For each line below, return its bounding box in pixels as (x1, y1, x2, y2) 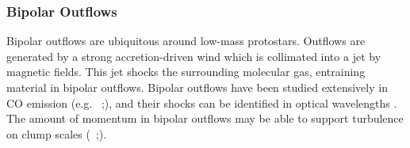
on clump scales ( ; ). (6, 125, 107, 142)
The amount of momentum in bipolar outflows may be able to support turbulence (6, 110, 404, 127)
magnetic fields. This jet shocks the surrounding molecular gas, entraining (6, 63, 366, 80)
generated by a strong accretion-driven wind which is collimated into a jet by (6, 47, 381, 64)
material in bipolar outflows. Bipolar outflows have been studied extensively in (6, 79, 388, 95)
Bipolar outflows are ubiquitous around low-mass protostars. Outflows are (6, 32, 366, 49)
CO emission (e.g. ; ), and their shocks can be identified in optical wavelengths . (6, 94, 397, 111)
